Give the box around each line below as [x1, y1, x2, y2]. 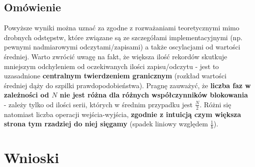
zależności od [4, 90, 49, 100]
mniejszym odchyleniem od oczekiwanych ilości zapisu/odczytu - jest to [4, 61, 219, 71]
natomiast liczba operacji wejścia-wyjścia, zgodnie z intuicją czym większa [4, 109, 241, 119]
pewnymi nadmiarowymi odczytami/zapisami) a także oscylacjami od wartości [4, 42, 240, 52]
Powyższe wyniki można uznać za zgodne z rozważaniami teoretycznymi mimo [4, 23, 239, 33]
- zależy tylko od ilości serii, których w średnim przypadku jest [4, 99, 193, 109]
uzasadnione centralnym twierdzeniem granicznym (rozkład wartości [4, 71, 227, 81]
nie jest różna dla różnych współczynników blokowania [59, 90, 248, 100]
